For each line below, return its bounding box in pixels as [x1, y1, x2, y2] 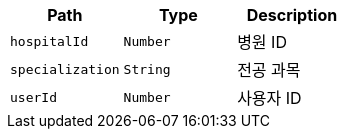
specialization [10, 61, 120, 77]
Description [246, 5, 338, 25]
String [123, 61, 171, 77]
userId [10, 89, 57, 105]
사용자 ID [237, 88, 302, 108]
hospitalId [10, 33, 89, 49]
